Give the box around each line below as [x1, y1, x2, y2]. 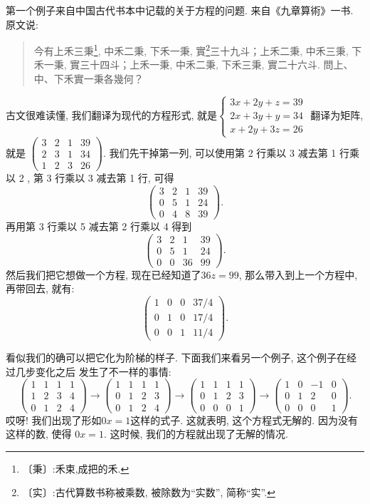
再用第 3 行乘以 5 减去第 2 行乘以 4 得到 [6, 219, 192, 234]
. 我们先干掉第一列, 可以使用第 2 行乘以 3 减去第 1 [102, 145, 337, 160]
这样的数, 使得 [6, 426, 72, 441]
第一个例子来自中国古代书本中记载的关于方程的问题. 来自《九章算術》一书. [6, 3, 354, 17]
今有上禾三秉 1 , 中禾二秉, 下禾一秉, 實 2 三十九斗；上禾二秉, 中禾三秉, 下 [33, 41, 362, 58]
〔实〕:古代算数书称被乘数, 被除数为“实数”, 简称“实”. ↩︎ [22, 485, 275, 500]
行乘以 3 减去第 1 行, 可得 [55, 170, 174, 185]
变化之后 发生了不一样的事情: [35, 364, 171, 379]
